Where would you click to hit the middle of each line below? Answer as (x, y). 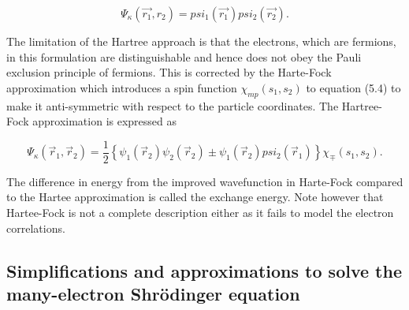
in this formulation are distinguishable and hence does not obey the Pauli (184, 56)
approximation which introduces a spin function (122, 87)
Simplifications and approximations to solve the (204, 270)
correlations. (36, 228)
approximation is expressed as (105, 121)
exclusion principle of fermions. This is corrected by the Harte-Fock (169, 72)
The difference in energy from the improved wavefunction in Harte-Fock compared (205, 181)
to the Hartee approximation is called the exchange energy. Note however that (195, 197)
